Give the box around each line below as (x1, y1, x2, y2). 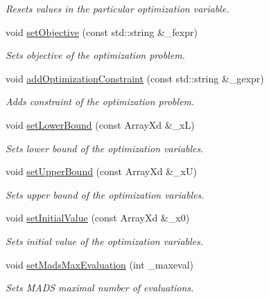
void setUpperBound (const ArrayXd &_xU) (6, 164, 197, 179)
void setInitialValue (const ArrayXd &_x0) (6, 210, 190, 225)
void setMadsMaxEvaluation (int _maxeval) (6, 257, 194, 271)
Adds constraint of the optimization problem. (6, 94, 195, 109)
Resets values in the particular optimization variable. (6, 1, 229, 15)
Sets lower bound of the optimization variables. (6, 141, 204, 155)
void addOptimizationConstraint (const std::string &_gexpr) (6, 71, 264, 85)
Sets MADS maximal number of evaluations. (6, 280, 194, 295)
